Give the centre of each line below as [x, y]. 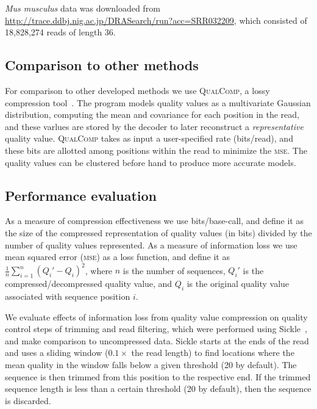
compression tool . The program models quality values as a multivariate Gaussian [158, 102]
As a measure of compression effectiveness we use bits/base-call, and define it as [154, 221]
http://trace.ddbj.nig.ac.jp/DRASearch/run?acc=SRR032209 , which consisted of [156, 20]
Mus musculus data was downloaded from [83, 8]
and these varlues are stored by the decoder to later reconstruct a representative [154, 126]
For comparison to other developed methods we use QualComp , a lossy [137, 90]
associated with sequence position [68, 296]
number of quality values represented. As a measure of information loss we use [151, 244]
